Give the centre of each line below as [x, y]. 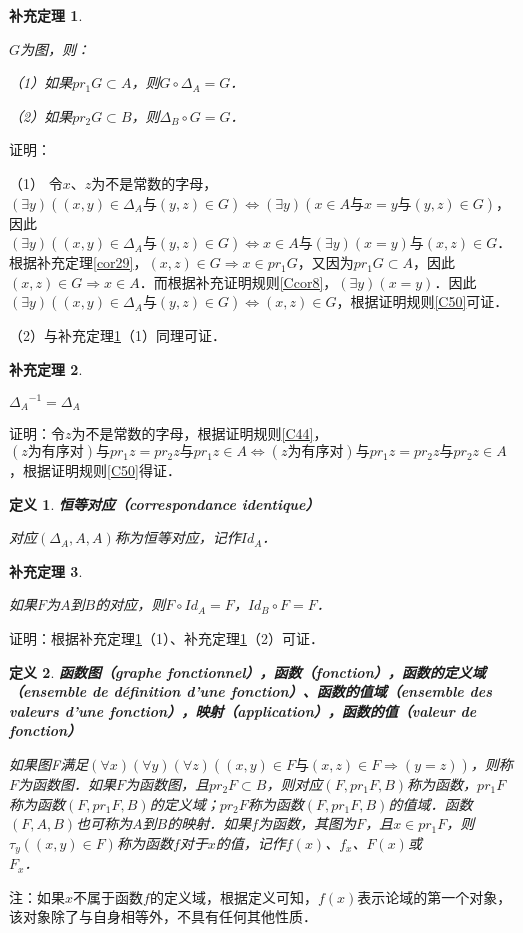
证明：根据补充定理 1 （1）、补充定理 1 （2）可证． [166, 638]
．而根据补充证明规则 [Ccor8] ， [238, 281]
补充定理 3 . [46, 570]
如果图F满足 [49, 764]
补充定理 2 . [46, 368]
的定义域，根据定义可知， [233, 896]
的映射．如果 [209, 823]
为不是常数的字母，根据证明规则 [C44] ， [199, 433]
